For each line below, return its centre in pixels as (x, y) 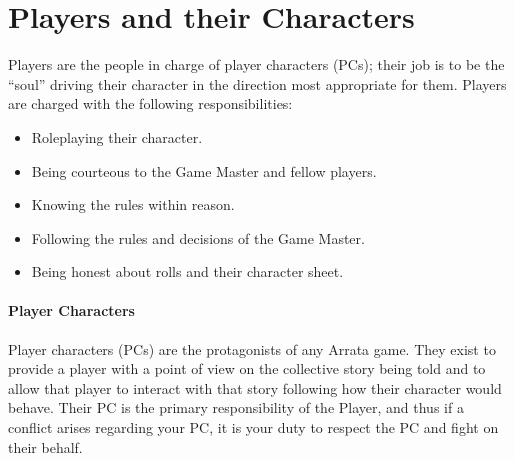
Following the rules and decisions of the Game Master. (198, 237)
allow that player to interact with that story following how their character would (255, 387)
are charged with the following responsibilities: (150, 103)
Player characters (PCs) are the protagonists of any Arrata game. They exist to (252, 348)
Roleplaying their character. (117, 136)
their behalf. (45, 446)
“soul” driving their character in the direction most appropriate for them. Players (257, 83)
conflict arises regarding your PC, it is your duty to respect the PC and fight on (253, 427)
